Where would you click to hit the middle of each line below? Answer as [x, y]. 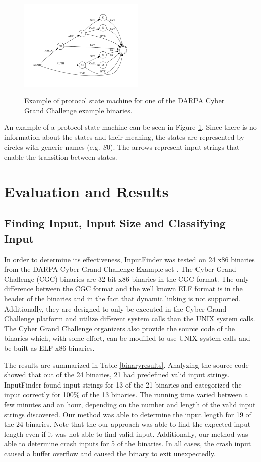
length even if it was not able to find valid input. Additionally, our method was [126, 434]
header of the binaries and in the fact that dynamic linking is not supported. [122, 299]
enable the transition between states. [61, 157]
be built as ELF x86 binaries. [49, 348]
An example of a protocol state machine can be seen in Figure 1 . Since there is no [130, 127]
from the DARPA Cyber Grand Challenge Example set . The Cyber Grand [120, 269]
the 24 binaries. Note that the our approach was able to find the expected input [127, 424]
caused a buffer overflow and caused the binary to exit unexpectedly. [110, 453]
